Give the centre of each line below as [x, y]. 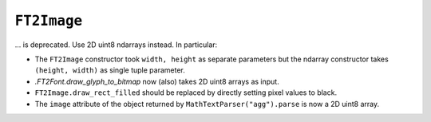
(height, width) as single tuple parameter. [110, 70]
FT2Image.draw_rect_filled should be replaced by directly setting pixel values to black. [186, 92]
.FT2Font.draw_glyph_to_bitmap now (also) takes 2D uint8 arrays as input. [157, 81]
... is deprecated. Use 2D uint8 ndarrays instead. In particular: [116, 45]
